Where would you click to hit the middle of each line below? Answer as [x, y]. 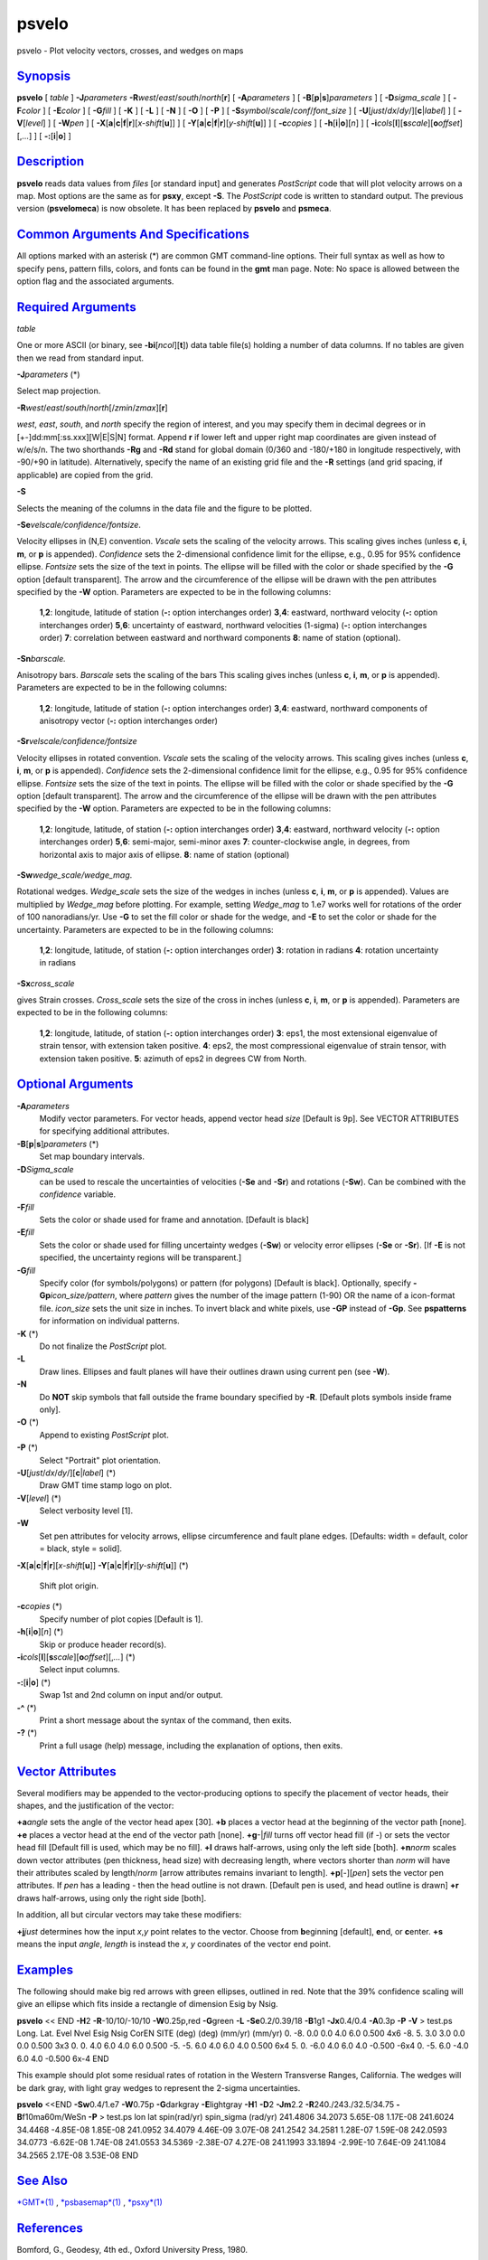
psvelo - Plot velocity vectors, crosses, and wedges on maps [130, 51]
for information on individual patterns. [109, 1321]
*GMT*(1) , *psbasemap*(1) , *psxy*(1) [89, 2202]
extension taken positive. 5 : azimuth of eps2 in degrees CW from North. [173, 1059]
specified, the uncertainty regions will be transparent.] [141, 1257]
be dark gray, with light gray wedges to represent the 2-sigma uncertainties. [159, 2087]
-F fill [26, 1207]
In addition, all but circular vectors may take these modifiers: [129, 1915]
